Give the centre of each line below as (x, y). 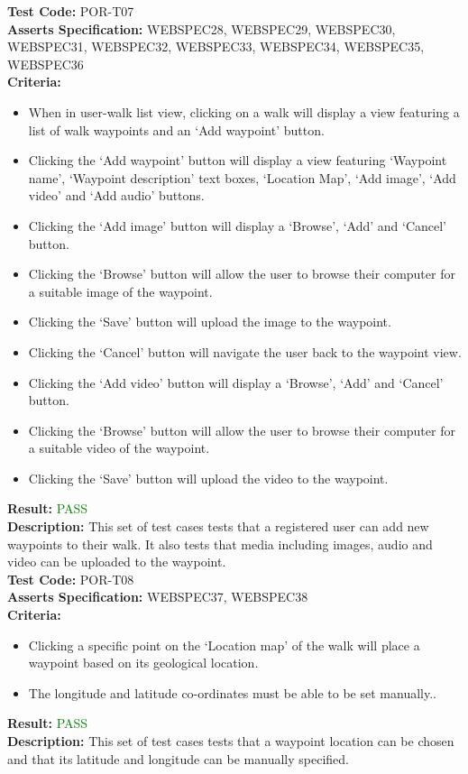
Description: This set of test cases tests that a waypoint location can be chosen (231, 741)
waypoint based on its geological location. (143, 663)
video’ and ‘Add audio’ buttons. (116, 195)
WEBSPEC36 (46, 64)
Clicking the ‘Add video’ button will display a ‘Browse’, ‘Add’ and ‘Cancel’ (236, 382)
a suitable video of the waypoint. (119, 448)
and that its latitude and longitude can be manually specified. (178, 758)
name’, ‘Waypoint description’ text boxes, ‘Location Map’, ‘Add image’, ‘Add (242, 177)
